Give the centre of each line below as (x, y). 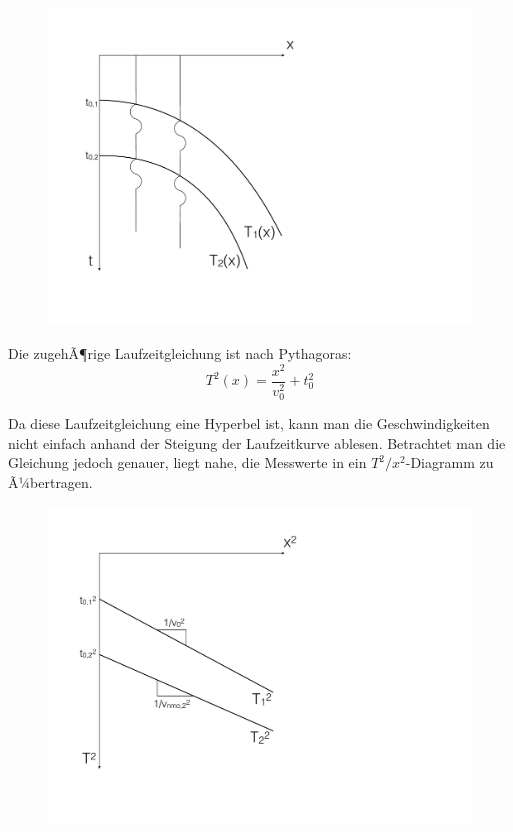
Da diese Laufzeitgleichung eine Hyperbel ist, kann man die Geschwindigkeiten (249, 422)
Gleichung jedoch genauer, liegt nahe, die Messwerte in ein (187, 462)
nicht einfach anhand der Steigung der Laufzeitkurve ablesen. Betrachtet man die (257, 442)
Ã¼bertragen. (50, 481)
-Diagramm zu (449, 462)
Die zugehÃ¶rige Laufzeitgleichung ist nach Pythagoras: (180, 353)
